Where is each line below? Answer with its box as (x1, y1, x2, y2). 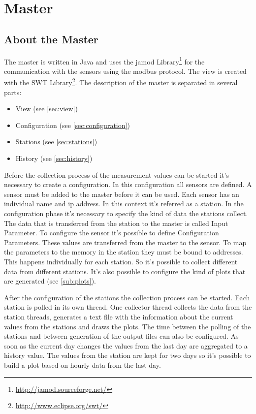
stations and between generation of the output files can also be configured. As (4, 331, 239, 341)
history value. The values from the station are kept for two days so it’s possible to (4, 350, 251, 360)
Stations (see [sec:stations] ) (15, 136, 97, 147)
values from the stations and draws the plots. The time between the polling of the (4, 321, 251, 331)
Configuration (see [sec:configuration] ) (15, 120, 130, 130)
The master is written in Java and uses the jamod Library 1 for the (4, 55, 205, 66)
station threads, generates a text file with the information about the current (4, 311, 233, 321)
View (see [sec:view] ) (15, 103, 78, 114)
